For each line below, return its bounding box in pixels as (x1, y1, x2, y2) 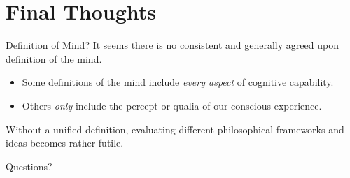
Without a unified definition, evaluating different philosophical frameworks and (6, 121, 344, 136)
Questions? (6, 158, 52, 173)
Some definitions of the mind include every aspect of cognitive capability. (22, 75, 334, 89)
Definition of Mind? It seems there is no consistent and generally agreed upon (6, 38, 339, 52)
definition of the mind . (6, 51, 102, 66)
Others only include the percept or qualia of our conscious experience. (22, 98, 322, 112)
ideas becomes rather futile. (6, 135, 124, 150)
